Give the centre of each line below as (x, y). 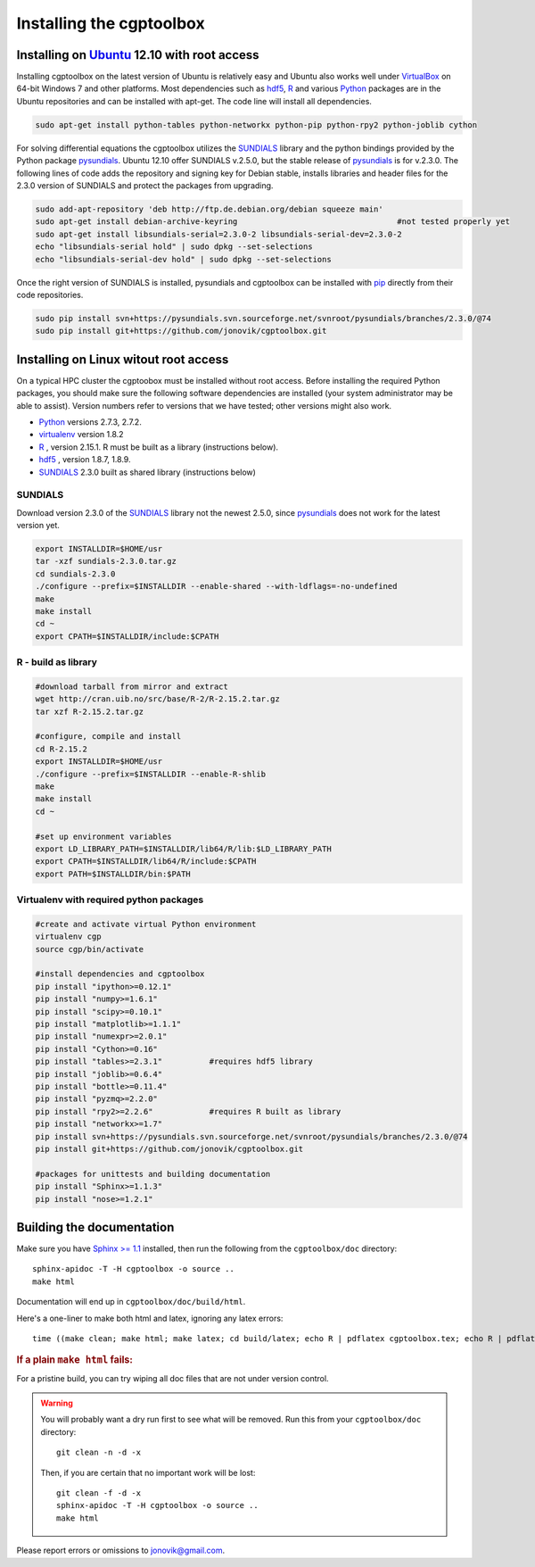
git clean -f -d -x (99, 1493)
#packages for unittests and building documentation (153, 1174)
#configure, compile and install (108, 737)
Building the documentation (95, 1227)
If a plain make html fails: (75, 1360)
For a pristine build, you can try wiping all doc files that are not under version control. (173, 1378)
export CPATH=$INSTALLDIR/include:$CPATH (127, 636)
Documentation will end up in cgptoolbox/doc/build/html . (131, 1302)
